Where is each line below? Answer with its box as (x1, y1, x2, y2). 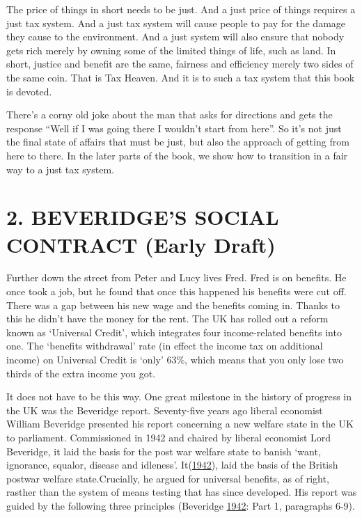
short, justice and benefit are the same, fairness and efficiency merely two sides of (6, 56, 354, 71)
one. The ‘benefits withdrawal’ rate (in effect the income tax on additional (6, 338, 323, 353)
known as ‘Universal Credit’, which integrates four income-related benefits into (6, 324, 342, 339)
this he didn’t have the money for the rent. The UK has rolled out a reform (6, 311, 329, 326)
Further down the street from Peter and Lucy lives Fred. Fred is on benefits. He (6, 270, 347, 285)
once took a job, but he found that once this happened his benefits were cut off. (6, 284, 347, 299)
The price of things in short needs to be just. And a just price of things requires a (6, 2, 356, 16)
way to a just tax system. (6, 162, 114, 176)
